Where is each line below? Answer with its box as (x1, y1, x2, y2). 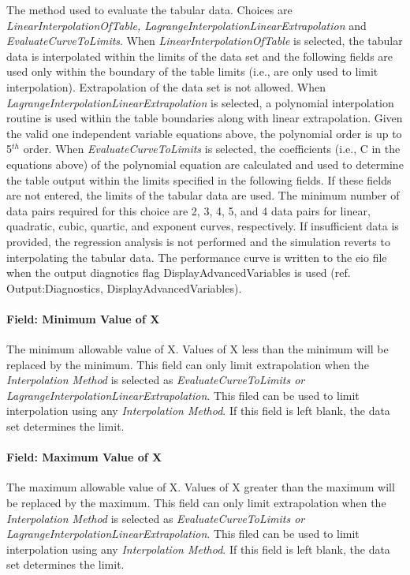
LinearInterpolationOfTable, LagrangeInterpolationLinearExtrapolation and (6, 17, 367, 33)
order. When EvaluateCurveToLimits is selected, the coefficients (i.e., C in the (23, 140, 401, 157)
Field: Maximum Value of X (6, 449, 162, 465)
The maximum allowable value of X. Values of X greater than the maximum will (6, 479, 395, 495)
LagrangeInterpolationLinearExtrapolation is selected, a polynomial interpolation (6, 94, 394, 110)
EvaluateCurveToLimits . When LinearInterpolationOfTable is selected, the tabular (6, 32, 403, 49)
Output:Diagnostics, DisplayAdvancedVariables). (6, 279, 242, 296)
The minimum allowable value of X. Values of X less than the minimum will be (6, 341, 389, 357)
